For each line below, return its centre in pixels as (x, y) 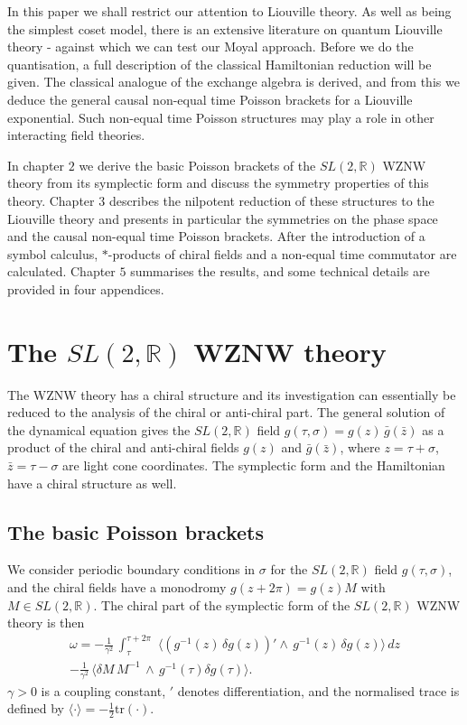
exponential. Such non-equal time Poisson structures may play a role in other (221, 117)
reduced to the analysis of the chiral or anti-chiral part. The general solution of (226, 412)
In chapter (36, 165)
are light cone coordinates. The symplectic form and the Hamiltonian (254, 465)
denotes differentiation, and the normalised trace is (318, 690)
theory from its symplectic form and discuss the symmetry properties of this (218, 183)
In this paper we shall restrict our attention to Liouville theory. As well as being (229, 11)
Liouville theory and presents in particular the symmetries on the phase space (223, 218)
